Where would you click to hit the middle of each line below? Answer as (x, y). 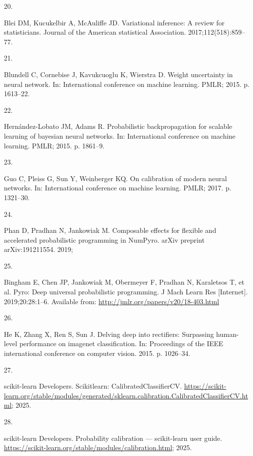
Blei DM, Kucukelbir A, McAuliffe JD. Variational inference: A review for (114, 22)
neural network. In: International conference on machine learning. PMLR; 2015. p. (127, 84)
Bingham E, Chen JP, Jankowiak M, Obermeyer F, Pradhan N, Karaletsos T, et (124, 282)
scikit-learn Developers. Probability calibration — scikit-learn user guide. (113, 438)
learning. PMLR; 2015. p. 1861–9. (54, 145)
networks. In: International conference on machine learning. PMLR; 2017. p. (118, 188)
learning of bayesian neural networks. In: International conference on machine (120, 135)
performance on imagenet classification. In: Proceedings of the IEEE (121, 343)
